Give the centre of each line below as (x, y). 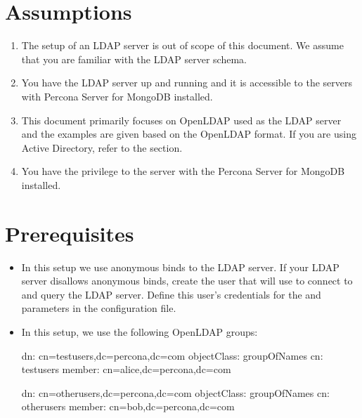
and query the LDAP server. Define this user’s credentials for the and (171, 294)
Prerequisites (70, 233)
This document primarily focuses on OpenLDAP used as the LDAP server (181, 120)
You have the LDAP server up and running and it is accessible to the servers (187, 83)
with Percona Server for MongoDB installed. (117, 96)
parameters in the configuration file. (99, 308)
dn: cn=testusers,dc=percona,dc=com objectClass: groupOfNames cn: (172, 355)
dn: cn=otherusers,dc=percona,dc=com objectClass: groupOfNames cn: (175, 392)
